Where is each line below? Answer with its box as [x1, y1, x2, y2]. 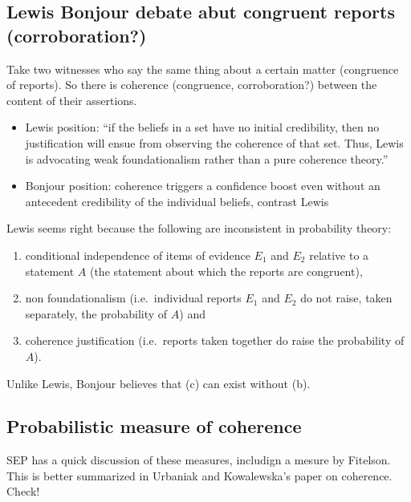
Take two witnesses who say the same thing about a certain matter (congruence [6, 60, 399, 77]
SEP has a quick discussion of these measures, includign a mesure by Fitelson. [6, 451, 391, 468]
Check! [6, 483, 40, 500]
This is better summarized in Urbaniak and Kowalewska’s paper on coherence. [6, 467, 393, 484]
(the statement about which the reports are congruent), [89, 262, 363, 279]
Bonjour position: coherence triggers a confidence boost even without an [25, 177, 380, 194]
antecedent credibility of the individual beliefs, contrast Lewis [25, 192, 329, 209]
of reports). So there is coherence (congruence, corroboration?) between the [6, 76, 377, 93]
